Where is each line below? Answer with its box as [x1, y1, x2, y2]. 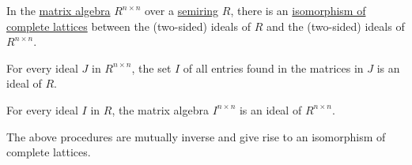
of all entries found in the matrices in [183, 59, 364, 76]
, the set [131, 59, 172, 76]
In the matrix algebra [6, 2, 111, 18]
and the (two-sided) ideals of [266, 17, 405, 34]
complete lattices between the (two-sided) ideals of [6, 17, 251, 34]
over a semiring [145, 2, 219, 18]
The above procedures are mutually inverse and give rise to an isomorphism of [6, 128, 386, 144]
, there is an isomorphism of [230, 2, 366, 18]
